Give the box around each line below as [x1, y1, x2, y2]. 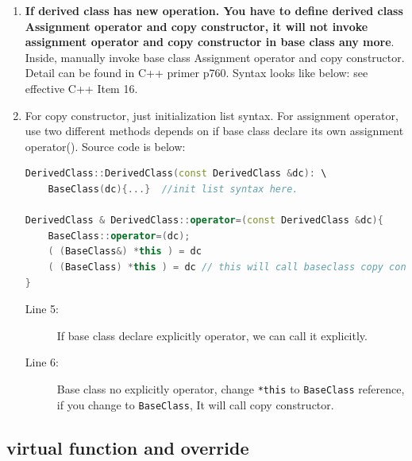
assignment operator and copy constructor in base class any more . [25, 33, 395, 50]
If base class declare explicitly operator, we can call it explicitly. [56, 327, 368, 343]
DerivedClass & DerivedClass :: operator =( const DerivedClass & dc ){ [25, 215, 383, 227]
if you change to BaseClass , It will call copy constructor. [56, 396, 334, 413]
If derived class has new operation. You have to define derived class [25, 2, 403, 18]
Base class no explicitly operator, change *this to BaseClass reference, [56, 380, 405, 397]
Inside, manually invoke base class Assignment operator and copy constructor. [25, 48, 405, 65]
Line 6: [25, 354, 59, 370]
